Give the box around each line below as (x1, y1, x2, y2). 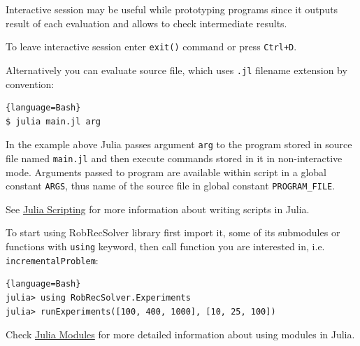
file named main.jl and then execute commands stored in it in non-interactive (6, 150, 343, 165)
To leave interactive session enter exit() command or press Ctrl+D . (6, 39, 297, 54)
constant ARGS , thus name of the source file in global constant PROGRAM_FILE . (6, 178, 336, 193)
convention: (6, 76, 55, 91)
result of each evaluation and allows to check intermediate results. (6, 15, 287, 30)
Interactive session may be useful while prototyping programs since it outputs (6, 2, 338, 16)
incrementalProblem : (6, 252, 99, 267)
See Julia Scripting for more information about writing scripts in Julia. (6, 201, 310, 216)
